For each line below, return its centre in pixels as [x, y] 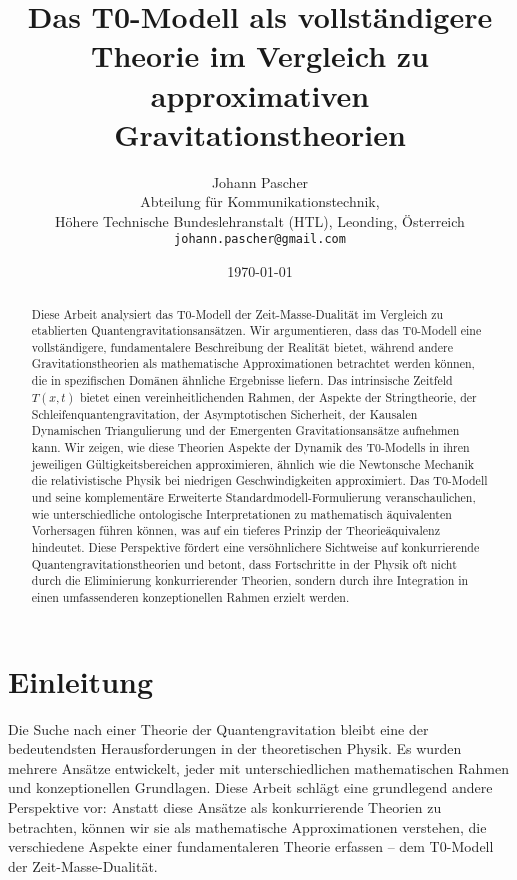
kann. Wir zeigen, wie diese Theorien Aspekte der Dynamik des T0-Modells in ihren [250, 447]
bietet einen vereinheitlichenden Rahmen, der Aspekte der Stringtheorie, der [278, 396]
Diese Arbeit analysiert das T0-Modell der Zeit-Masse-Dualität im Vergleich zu [237, 313]
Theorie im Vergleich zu [260, 55]
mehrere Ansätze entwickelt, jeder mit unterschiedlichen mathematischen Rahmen [259, 767]
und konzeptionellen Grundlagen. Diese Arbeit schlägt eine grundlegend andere [250, 787]
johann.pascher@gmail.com [260, 239]
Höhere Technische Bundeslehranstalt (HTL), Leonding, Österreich [260, 220]
